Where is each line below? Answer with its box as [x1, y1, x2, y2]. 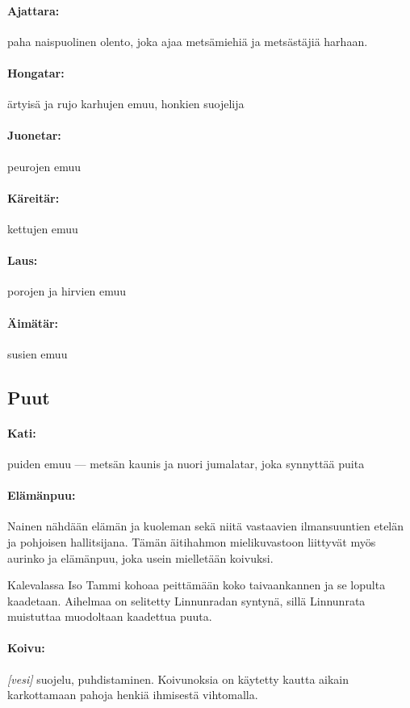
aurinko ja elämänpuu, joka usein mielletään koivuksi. [7, 549, 274, 566]
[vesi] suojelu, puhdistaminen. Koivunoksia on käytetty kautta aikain [7, 670, 349, 687]
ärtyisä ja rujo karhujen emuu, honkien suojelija [7, 95, 245, 112]
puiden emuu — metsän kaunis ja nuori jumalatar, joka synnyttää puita [7, 455, 365, 471]
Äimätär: [7, 314, 59, 331]
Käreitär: [7, 189, 60, 206]
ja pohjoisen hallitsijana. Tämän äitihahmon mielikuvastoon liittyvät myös [7, 533, 376, 550]
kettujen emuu [7, 220, 78, 237]
